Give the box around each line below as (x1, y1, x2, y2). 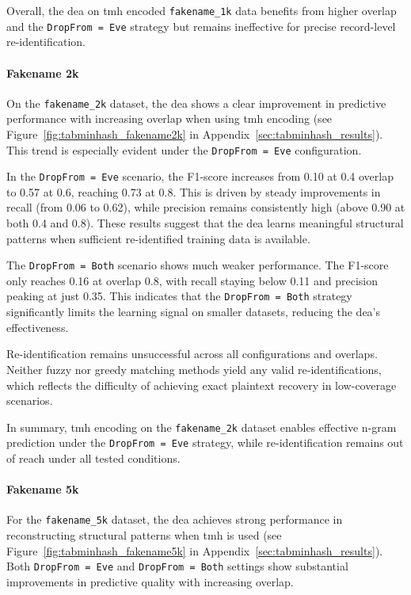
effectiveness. (6, 318, 69, 335)
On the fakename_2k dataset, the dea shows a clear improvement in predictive (6, 94, 386, 111)
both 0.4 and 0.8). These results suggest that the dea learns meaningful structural (6, 215, 404, 231)
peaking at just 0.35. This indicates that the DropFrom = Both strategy (6, 288, 352, 304)
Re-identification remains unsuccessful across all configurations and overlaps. (6, 345, 378, 362)
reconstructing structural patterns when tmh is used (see (6, 527, 282, 544)
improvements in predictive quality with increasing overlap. (6, 573, 294, 589)
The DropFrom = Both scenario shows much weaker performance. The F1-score (6, 257, 389, 273)
